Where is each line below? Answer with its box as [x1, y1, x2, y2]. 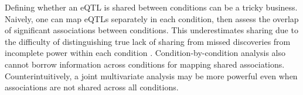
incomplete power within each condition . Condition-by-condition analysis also [5, 47, 286, 59]
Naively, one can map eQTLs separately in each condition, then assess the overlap [5, 12, 299, 24]
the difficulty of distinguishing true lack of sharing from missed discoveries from [5, 35, 291, 47]
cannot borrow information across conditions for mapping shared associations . [5, 58, 285, 70]
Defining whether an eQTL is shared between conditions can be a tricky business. [5, 1, 298, 13]
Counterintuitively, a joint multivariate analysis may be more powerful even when [5, 69, 298, 82]
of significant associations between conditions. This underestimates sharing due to [5, 24, 298, 36]
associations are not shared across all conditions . [5, 81, 179, 93]
